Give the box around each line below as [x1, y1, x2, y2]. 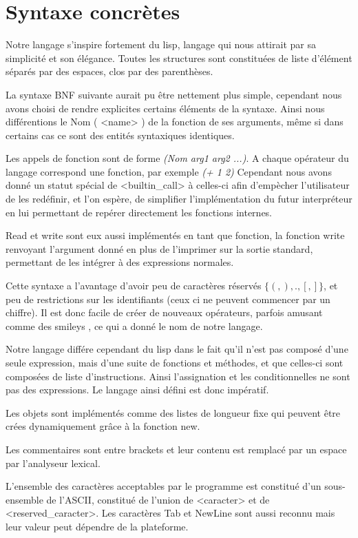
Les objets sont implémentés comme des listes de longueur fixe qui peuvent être [6, 405, 341, 420]
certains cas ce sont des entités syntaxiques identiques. [6, 127, 235, 142]
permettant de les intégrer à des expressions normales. [6, 255, 234, 269]
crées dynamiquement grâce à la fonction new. [6, 419, 200, 433]
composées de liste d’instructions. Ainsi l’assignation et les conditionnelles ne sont [6, 369, 350, 383]
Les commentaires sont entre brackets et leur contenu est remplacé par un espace [6, 442, 347, 456]
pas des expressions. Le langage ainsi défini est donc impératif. [6, 382, 269, 397]
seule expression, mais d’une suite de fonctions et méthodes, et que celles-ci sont [6, 355, 344, 369]
